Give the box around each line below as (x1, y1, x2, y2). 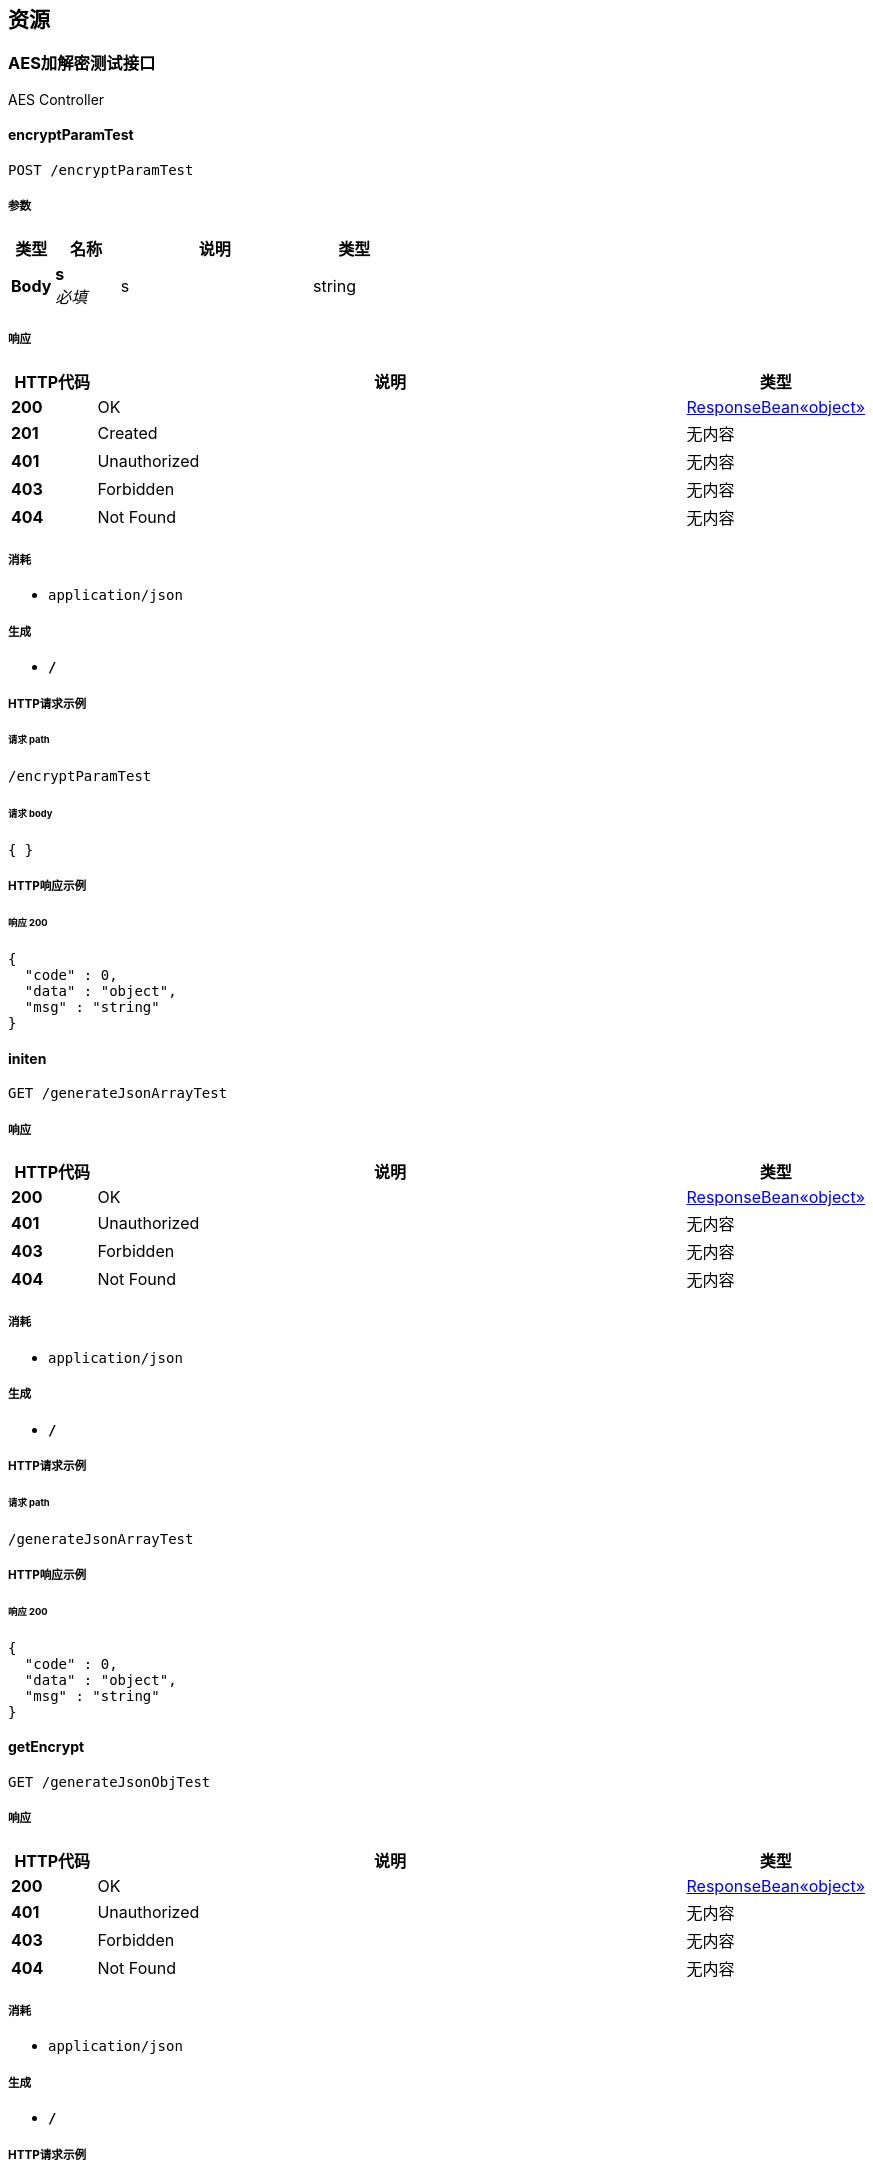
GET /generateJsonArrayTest (8, 1085, 228, 1102)
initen (8, 1049, 47, 1067)
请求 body (8, 808, 53, 820)
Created (97, 422, 158, 443)
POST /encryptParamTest (8, 162, 194, 179)
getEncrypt (8, 1738, 85, 1756)
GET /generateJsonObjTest (8, 1773, 211, 1790)
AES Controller (8, 90, 105, 108)
